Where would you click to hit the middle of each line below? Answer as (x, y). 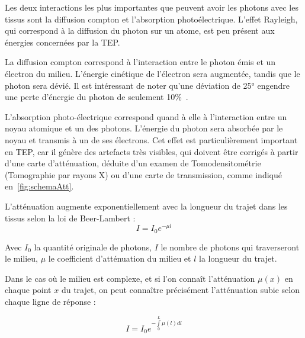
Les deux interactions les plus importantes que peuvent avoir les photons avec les (152, 7)
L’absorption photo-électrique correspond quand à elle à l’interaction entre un (146, 116)
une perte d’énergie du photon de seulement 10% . (97, 97)
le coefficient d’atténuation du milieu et (120, 258)
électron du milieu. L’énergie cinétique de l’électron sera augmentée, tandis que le (152, 73)
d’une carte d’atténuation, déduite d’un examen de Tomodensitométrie (133, 163)
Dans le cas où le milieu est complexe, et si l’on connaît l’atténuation (130, 278)
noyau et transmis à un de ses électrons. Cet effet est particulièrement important (151, 139)
